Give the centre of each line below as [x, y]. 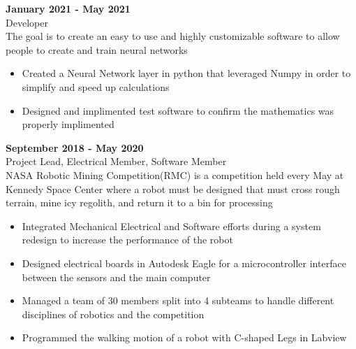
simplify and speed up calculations [96, 86]
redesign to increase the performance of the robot [127, 240]
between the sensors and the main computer [116, 277]
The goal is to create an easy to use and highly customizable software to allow [173, 36]
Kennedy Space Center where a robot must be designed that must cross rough [173, 188]
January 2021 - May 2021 [68, 8]
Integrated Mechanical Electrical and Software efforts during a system [171, 226]
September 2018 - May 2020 [75, 147]
